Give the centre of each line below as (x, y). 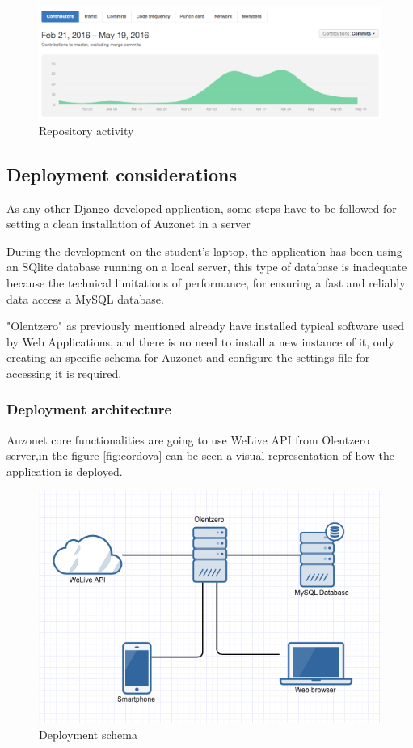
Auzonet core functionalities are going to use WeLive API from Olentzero (188, 439)
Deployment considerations (122, 174)
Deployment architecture (89, 409)
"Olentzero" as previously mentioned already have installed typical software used (206, 326)
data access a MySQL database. (85, 298)
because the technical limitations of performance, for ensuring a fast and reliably (206, 282)
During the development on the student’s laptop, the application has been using (204, 251)
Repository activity (86, 130)
